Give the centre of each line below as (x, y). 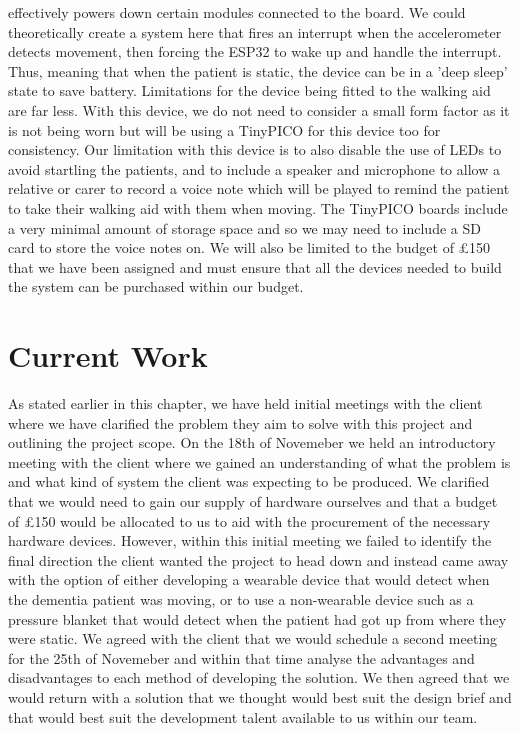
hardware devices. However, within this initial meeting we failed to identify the (250, 540)
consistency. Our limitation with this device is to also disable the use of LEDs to (255, 149)
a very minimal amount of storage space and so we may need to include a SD (244, 227)
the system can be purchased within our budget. (156, 286)
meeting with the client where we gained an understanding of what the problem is (259, 461)
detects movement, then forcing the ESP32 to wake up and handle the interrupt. (255, 51)
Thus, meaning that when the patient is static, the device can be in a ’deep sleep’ (258, 70)
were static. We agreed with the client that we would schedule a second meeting (253, 638)
